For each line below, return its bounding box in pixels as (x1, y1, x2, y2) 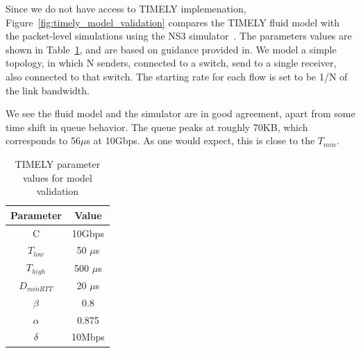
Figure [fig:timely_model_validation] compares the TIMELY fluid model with (6, 15, 340, 29)
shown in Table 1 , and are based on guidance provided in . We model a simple (6, 42, 337, 56)
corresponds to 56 (6, 133, 81, 148)
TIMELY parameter (15, 156, 101, 171)
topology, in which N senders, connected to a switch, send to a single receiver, (6, 55, 337, 70)
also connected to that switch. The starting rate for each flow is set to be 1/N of (6, 69, 348, 83)
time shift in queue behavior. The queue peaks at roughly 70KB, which (6, 119, 308, 134)
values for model (22, 170, 92, 184)
